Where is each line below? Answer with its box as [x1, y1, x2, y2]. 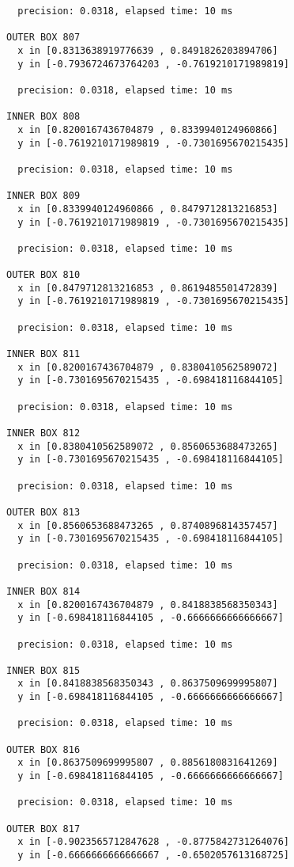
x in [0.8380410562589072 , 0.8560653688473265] [17, 440, 278, 452]
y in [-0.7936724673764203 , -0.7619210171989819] [17, 58, 289, 70]
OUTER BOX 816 [6, 743, 81, 755]
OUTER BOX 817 [6, 823, 81, 835]
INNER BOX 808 [6, 111, 81, 123]
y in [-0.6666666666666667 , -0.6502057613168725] [17, 850, 289, 861]
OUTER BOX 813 [6, 506, 81, 518]
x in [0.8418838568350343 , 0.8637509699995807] [17, 678, 278, 690]
